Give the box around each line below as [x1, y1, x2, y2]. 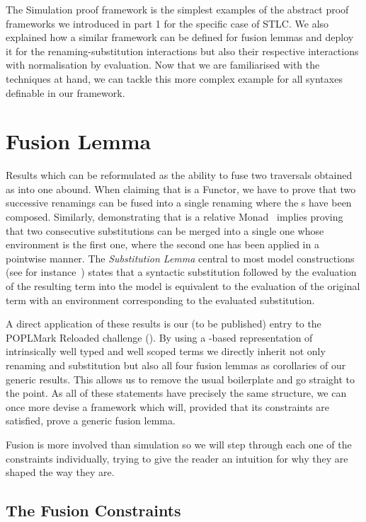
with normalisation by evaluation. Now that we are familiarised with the [6, 57, 320, 72]
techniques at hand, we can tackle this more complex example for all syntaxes [6, 71, 343, 86]
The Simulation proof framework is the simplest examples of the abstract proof [6, 2, 349, 16]
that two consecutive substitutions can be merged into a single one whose [6, 223, 324, 238]
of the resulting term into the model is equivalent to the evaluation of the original [6, 279, 360, 294]
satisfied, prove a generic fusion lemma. [6, 413, 176, 428]
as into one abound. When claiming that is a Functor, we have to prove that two [6, 181, 356, 196]
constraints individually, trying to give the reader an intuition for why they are [6, 451, 348, 465]
